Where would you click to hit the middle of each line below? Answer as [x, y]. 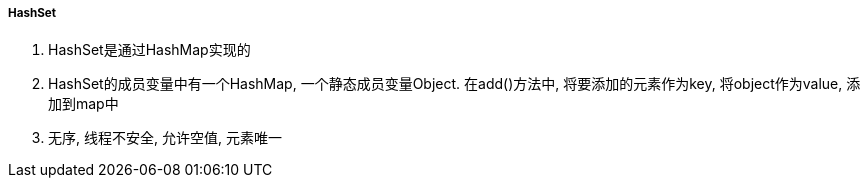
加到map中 [83, 104]
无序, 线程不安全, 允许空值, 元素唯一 [165, 138]
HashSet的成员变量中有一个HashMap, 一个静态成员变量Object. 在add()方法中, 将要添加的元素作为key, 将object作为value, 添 [454, 84]
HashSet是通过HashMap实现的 [149, 50]
